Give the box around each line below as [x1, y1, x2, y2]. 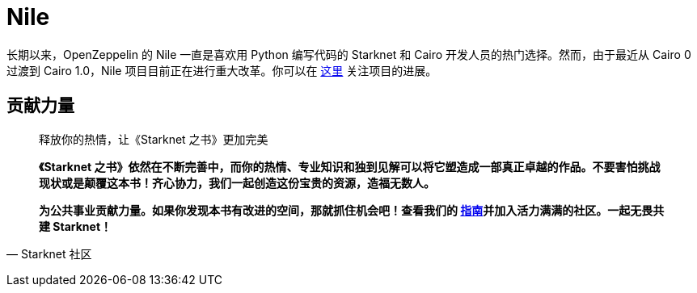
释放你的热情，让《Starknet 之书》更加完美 [39, 132, 268, 146]
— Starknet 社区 [6, 246, 92, 261]
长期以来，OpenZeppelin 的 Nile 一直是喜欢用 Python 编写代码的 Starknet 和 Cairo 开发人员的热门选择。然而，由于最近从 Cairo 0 [6, 47, 691, 61]
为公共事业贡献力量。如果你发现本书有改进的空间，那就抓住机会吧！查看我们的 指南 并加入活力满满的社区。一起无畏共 [39, 203, 665, 217]
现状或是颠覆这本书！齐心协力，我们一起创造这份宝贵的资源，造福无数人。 [39, 175, 435, 190]
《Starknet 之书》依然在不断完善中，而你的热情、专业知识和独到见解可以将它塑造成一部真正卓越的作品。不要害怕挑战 [39, 159, 661, 174]
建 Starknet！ [39, 219, 112, 233]
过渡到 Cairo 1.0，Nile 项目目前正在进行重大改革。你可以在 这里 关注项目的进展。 [6, 63, 437, 77]
